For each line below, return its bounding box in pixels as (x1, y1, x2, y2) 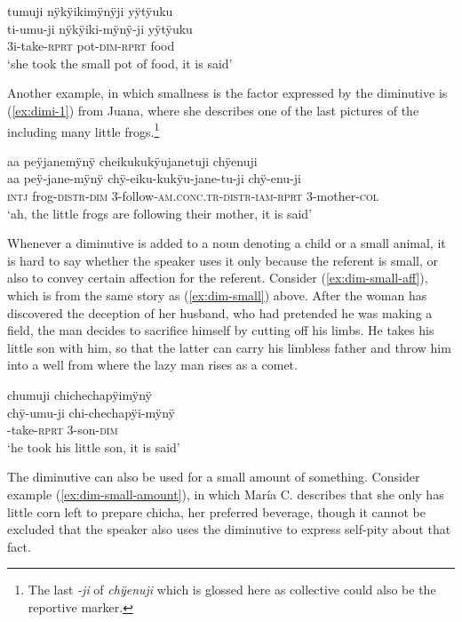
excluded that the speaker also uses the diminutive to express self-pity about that (7, 520, 451, 538)
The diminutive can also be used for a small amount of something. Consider (7, 467, 420, 486)
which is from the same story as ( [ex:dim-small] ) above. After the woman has (7, 285, 427, 304)
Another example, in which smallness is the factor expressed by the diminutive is (7, 84, 448, 102)
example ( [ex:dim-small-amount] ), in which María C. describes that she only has (7, 484, 444, 503)
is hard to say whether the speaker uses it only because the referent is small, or (7, 251, 438, 269)
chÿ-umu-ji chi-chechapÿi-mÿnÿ (7, 403, 175, 421)
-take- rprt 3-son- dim (7, 420, 118, 439)
